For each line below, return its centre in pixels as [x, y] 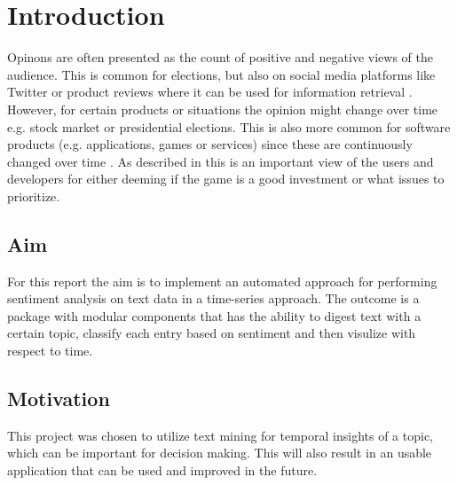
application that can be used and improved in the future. [162, 470]
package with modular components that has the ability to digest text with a [214, 315]
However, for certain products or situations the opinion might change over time [223, 109]
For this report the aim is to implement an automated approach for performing [222, 281]
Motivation [59, 399]
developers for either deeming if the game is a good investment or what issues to [226, 179]
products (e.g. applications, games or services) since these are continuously [210, 144]
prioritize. [34, 196]
